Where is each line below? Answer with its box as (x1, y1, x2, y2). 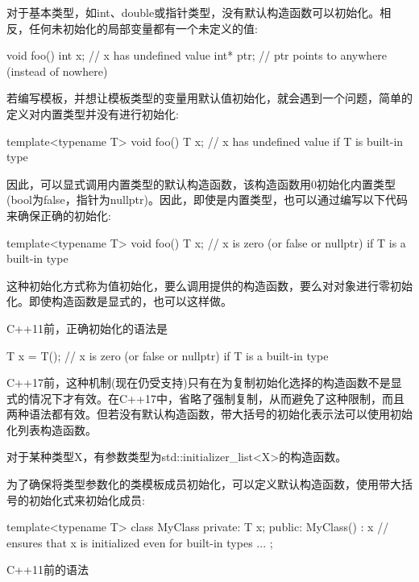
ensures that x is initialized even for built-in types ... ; (6, 534, 273, 551)
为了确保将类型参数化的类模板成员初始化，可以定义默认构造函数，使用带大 (6, 476, 401, 493)
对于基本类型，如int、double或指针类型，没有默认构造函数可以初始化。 (6, 4, 380, 20)
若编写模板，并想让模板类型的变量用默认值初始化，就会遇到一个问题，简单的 (6, 89, 413, 106)
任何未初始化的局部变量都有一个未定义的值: (28, 19, 258, 36)
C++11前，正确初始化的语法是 (6, 319, 168, 336)
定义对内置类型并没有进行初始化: (6, 105, 179, 122)
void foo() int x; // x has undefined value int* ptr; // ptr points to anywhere (6, 47, 388, 64)
